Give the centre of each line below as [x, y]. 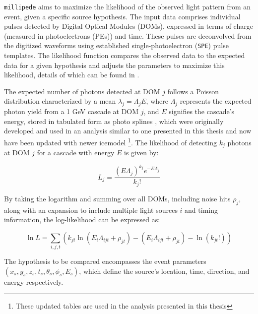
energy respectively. [34, 282]
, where [157, 101]
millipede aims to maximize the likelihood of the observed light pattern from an [128, 6]
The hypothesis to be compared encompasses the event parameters [105, 261]
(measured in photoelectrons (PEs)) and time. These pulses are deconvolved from [128, 35]
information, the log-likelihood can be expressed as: [82, 220]
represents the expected [216, 101]
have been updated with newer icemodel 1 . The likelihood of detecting [111, 142]
